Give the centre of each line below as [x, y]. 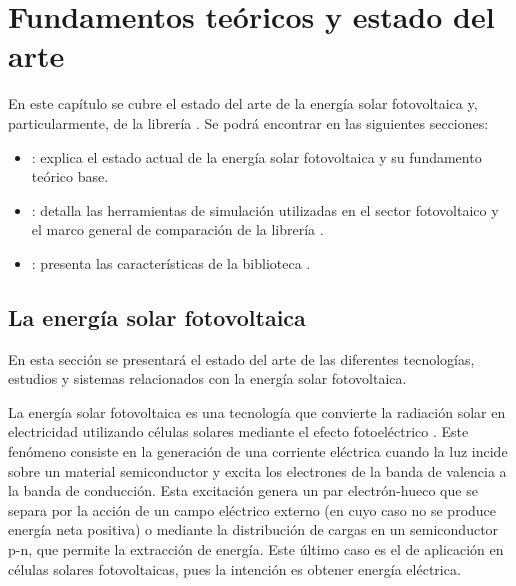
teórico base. [70, 176]
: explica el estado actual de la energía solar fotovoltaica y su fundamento [256, 156]
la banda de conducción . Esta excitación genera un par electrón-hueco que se [243, 490]
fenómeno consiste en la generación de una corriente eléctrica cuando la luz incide [258, 451]
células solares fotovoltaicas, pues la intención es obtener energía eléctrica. [234, 568]
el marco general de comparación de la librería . [177, 229]
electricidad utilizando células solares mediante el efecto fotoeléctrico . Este [238, 431]
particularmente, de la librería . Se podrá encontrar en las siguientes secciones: [248, 122]
